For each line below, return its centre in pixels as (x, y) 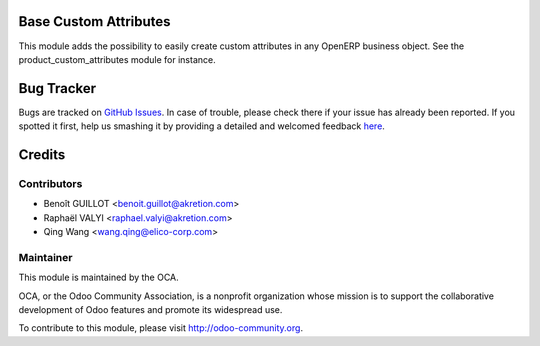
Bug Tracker (57, 88)
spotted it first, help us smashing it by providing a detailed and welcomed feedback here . (201, 126)
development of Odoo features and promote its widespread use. (150, 310)
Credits (42, 155)
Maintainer (45, 257)
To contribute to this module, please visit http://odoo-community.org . (161, 328)
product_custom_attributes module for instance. (117, 59)
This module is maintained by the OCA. (98, 277)
